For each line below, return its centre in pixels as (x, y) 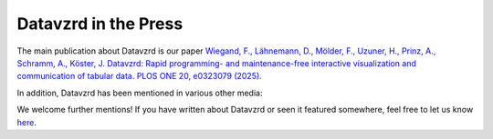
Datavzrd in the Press (100, 24)
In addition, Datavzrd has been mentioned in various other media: (140, 93)
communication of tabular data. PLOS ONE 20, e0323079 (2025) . (139, 76)
